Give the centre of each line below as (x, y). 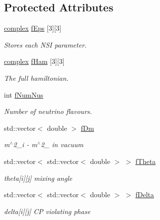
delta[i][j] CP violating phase (47, 211)
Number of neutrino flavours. (48, 111)
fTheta (146, 161)
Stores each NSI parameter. (45, 44)
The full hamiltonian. (36, 78)
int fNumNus (24, 94)
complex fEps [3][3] (33, 28)
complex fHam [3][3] (34, 61)
